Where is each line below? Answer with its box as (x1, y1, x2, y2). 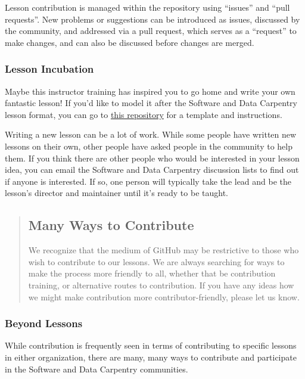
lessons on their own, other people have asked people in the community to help (5, 139, 292, 152)
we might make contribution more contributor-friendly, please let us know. (28, 290, 300, 303)
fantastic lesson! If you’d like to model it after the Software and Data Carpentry (5, 97, 297, 109)
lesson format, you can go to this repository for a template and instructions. (5, 108, 282, 120)
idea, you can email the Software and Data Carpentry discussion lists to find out (5, 163, 299, 176)
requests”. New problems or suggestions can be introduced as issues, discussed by (5, 13, 300, 25)
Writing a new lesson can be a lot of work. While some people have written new (5, 128, 297, 141)
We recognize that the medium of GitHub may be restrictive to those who (28, 244, 299, 256)
